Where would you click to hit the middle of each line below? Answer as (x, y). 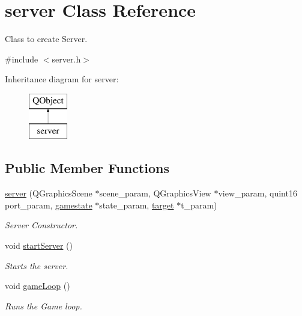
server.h (66, 59)
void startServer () (39, 245)
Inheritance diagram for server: (62, 79)
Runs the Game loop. (44, 305)
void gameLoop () (38, 286)
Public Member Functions (87, 168)
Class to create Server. (46, 39)
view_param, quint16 (258, 193)
